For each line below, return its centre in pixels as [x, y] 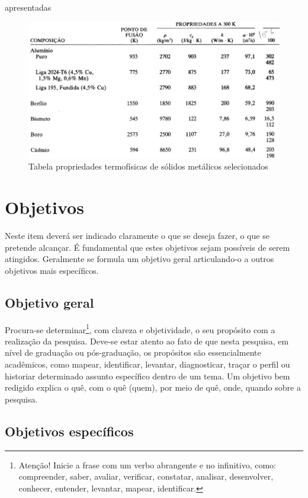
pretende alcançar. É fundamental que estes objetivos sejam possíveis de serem [147, 247]
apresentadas [28, 7]
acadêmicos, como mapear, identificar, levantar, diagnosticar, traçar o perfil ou [147, 364]
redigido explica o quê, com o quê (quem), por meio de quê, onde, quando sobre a [153, 387]
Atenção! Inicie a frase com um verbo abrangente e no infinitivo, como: [147, 465]
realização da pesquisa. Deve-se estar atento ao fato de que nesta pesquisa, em [147, 341]
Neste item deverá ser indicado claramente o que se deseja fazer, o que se [137, 235]
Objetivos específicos [69, 431]
